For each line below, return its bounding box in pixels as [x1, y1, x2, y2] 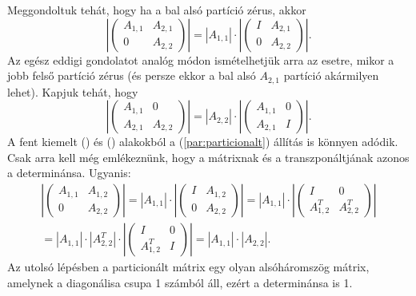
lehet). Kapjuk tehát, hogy [7, 83, 138, 100]
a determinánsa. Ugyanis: [7, 164, 131, 181]
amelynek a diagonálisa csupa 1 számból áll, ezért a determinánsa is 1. [7, 274, 353, 290]
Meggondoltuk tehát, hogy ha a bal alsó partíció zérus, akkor [7, 2, 306, 18]
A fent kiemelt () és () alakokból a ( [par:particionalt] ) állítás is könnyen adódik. [7, 133, 398, 150]
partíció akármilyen [283, 67, 379, 84]
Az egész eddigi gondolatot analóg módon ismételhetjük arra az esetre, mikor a [7, 51, 394, 68]
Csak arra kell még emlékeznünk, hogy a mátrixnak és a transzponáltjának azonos [7, 148, 410, 165]
